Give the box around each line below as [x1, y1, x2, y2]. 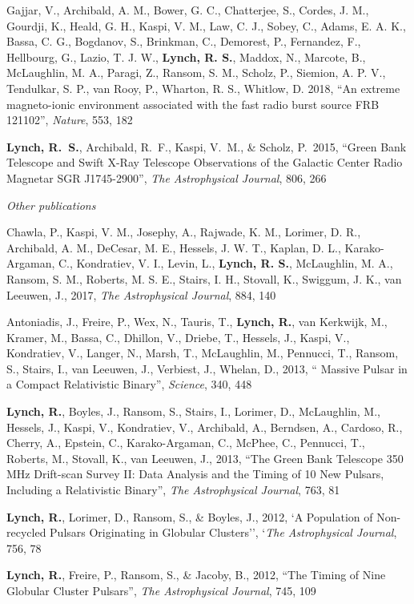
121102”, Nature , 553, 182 [6, 111, 133, 128]
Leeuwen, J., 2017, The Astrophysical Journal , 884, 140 [6, 286, 276, 303]
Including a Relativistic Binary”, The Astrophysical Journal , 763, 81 [6, 481, 340, 498]
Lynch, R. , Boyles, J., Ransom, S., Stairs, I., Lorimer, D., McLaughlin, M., [6, 403, 380, 420]
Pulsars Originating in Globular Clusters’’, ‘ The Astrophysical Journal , [50, 524, 397, 541]
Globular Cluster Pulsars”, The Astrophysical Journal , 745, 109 [6, 582, 316, 598]
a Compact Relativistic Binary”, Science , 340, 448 [6, 376, 252, 393]
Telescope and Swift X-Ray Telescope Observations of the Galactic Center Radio [6, 154, 403, 171]
